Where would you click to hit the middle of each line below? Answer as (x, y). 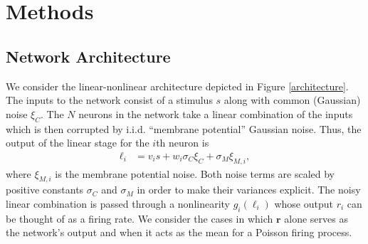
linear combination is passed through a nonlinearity (118, 203)
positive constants (45, 190)
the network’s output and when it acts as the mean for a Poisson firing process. (179, 232)
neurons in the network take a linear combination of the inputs (216, 113)
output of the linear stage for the (78, 143)
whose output (304, 203)
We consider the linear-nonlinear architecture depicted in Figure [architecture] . (177, 86)
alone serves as (316, 218)
